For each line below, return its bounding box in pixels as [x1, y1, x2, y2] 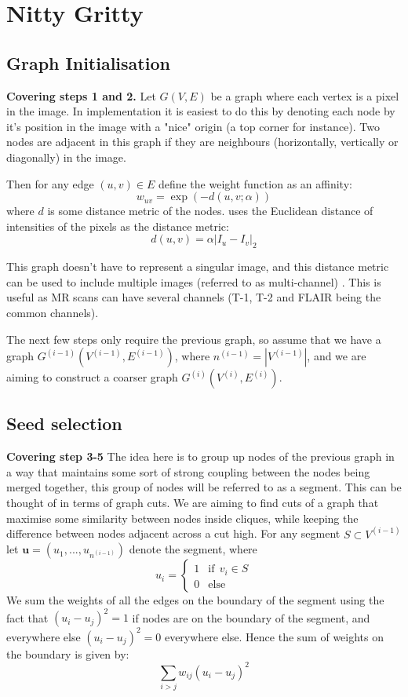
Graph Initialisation [6, 50, 170, 75]
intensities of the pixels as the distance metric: [6, 217, 229, 234]
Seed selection [6, 411, 122, 436]
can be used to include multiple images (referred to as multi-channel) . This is [6, 273, 381, 290]
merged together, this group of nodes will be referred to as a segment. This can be [6, 479, 402, 495]
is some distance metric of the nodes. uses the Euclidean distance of [47, 203, 373, 219]
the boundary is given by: [6, 645, 129, 662]
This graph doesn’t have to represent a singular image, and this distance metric [6, 258, 389, 275]
